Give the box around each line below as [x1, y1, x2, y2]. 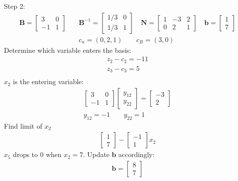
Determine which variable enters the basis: [4, 45, 132, 55]
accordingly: [118, 149, 155, 159]
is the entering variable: [13, 76, 84, 87]
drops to [13, 149, 38, 159]
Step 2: [4, 1, 25, 11]
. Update [83, 149, 109, 159]
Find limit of [4, 120, 42, 131]
